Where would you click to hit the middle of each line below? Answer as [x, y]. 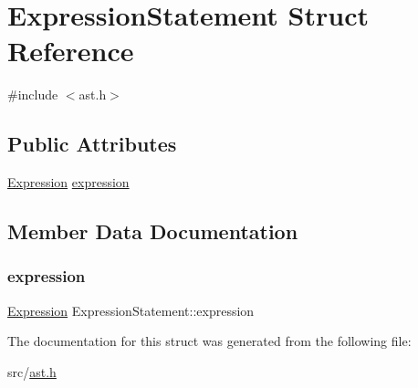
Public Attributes [92, 144]
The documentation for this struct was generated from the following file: [209, 341]
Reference [71, 51]
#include [33, 94]
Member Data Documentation [153, 231]
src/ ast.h [32, 371]
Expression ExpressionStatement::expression [131, 310]
